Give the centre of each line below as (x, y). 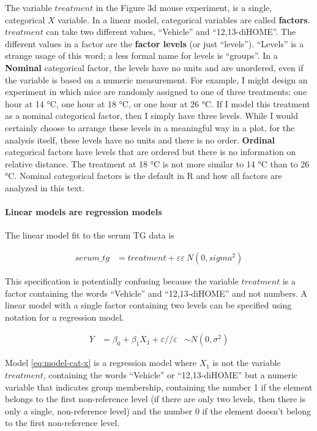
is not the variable (247, 363)
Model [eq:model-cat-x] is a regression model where (101, 363)
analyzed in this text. (45, 187)
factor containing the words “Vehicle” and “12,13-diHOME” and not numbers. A (156, 293)
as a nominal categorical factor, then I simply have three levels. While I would (152, 116)
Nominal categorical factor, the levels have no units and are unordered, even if (154, 67)
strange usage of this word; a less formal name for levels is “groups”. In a (141, 55)
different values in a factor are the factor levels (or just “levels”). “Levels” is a (155, 43)
